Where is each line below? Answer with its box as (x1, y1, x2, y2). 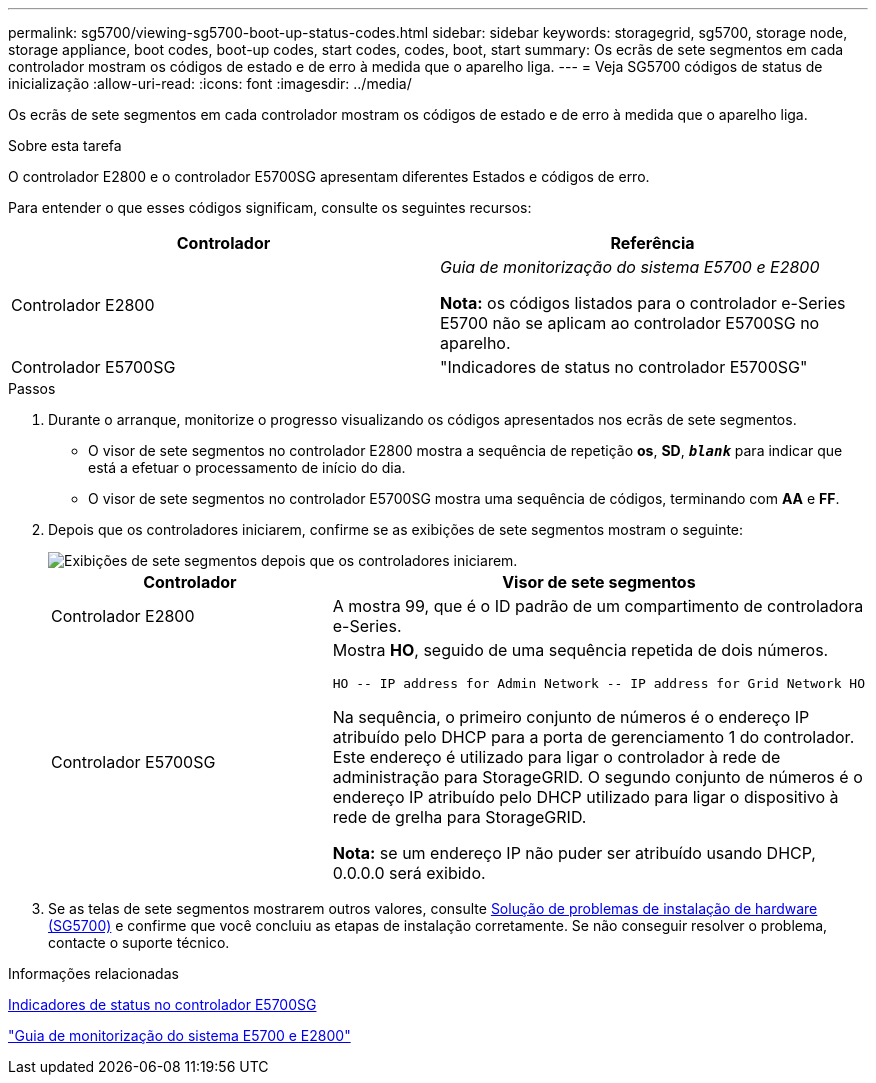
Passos (8, 380, 56, 397)
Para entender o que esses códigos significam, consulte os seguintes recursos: (8, 199, 532, 216)
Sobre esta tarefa (8, 137, 122, 154)
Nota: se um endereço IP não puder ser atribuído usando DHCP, (332, 843, 816, 863)
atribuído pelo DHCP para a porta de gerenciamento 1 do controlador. (332, 727, 855, 747)
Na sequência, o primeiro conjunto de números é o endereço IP (332, 707, 810, 727)
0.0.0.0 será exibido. (332, 863, 486, 883)
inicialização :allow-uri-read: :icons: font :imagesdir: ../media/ (8, 75, 412, 92)
